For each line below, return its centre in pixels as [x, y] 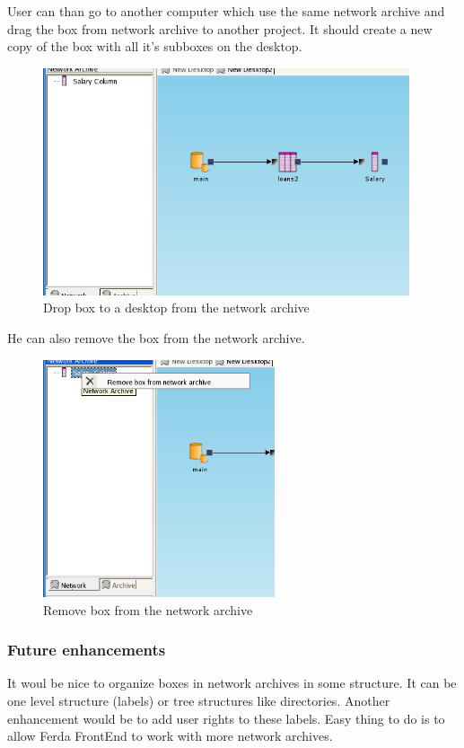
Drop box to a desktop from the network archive [176, 308]
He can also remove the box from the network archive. [156, 337]
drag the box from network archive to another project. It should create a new [220, 28]
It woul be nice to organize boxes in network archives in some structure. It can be [232, 683]
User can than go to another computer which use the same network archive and [226, 11]
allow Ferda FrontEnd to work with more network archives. [170, 736]
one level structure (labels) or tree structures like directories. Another [199, 701]
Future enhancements [87, 650]
